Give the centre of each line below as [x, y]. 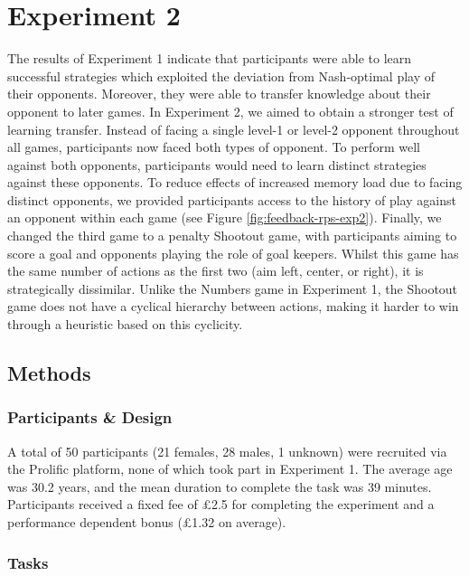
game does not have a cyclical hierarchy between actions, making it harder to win [233, 306]
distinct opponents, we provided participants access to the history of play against [232, 199]
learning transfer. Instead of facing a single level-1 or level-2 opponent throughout [234, 129]
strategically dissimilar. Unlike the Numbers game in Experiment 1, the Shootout [233, 288]
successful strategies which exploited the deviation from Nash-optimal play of [221, 76]
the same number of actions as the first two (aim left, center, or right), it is [216, 271]
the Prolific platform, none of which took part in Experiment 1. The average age [230, 469]
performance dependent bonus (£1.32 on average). [147, 522]
